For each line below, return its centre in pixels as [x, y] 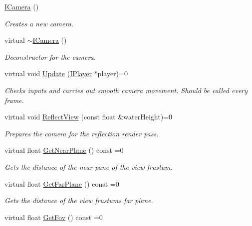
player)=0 [113, 73]
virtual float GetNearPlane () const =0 [64, 150]
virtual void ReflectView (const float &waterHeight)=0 [88, 117]
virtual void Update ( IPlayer [48, 73]
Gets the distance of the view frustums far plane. [79, 200]
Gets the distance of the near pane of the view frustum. [89, 167]
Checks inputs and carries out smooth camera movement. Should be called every [126, 90]
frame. [14, 100]
